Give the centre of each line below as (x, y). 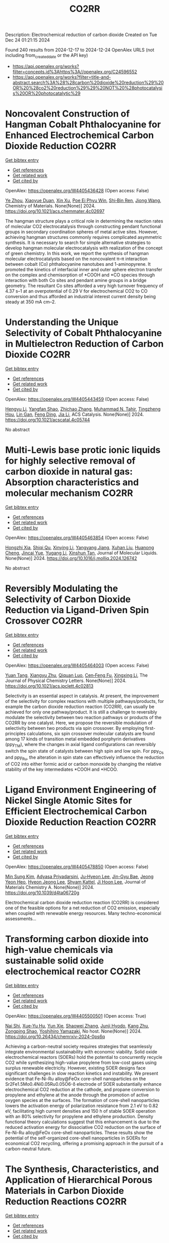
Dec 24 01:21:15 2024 (27, 40)
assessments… (21, 919)
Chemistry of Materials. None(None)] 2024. (50, 205)
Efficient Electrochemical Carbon (76, 811)
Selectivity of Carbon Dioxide (68, 599)
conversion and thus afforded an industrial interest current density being (81, 296)
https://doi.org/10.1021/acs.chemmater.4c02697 (55, 211)
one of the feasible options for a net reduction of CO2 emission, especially (82, 908)
